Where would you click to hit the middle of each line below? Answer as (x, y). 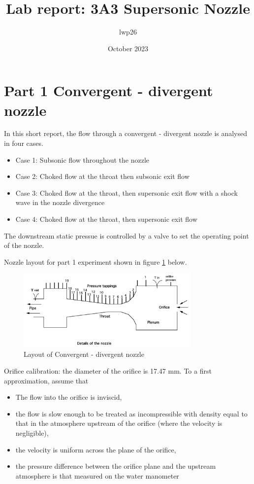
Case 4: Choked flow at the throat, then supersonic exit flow (106, 219)
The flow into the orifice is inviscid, (69, 397)
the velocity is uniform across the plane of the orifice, (96, 449)
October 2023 (128, 48)
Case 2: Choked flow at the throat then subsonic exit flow (102, 176)
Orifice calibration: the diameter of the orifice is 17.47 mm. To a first (108, 370)
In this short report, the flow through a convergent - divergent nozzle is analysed (126, 133)
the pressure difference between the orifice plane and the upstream (116, 466)
